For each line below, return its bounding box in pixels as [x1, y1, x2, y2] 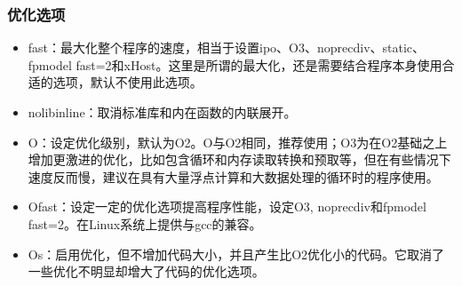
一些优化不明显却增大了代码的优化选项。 [28, 262, 265, 281]
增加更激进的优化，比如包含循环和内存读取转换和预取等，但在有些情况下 [28, 150, 451, 169]
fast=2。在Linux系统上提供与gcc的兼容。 [28, 214, 262, 233]
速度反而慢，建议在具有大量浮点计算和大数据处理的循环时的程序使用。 [28, 167, 439, 186]
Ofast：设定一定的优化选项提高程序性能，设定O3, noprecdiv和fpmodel [28, 197, 426, 216]
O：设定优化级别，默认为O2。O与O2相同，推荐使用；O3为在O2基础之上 [28, 132, 448, 151]
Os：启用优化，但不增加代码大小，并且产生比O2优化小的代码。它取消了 [28, 244, 445, 263]
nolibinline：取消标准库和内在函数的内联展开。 [28, 103, 297, 121]
